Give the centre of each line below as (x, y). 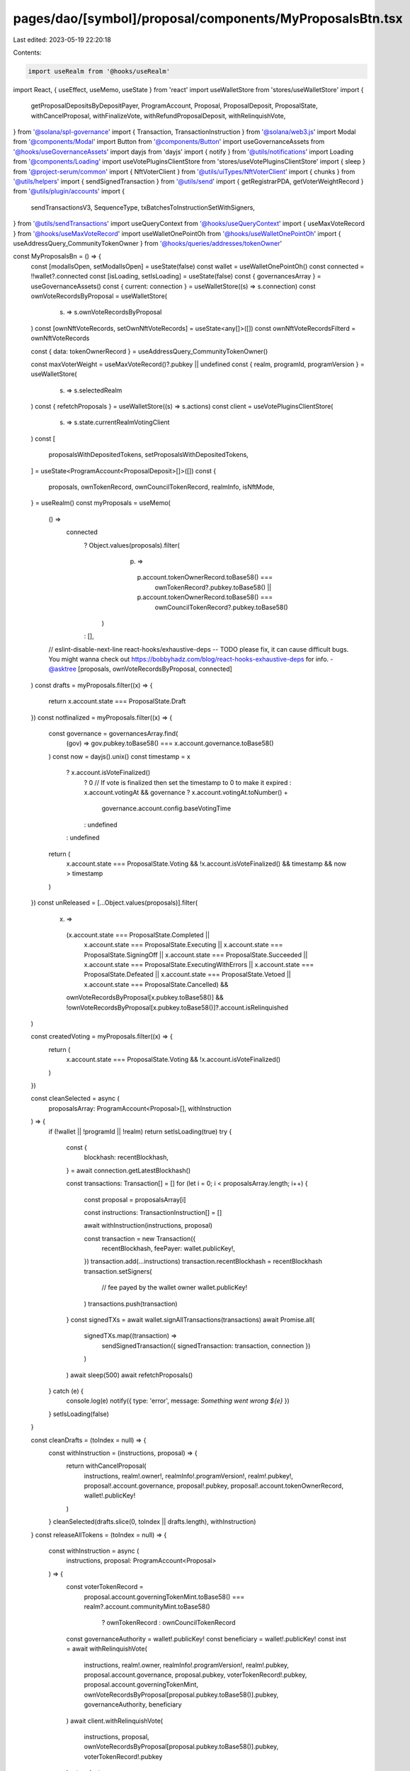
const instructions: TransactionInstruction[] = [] (153, 1212)
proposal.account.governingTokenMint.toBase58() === (164, 1597)
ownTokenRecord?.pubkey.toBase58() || (213, 587)
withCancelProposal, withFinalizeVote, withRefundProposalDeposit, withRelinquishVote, (158, 115)
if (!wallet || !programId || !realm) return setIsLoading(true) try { (140, 1131)
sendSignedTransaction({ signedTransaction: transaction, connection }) (206, 1345)
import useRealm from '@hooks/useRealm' (99, 71)
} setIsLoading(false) (79, 1414)
